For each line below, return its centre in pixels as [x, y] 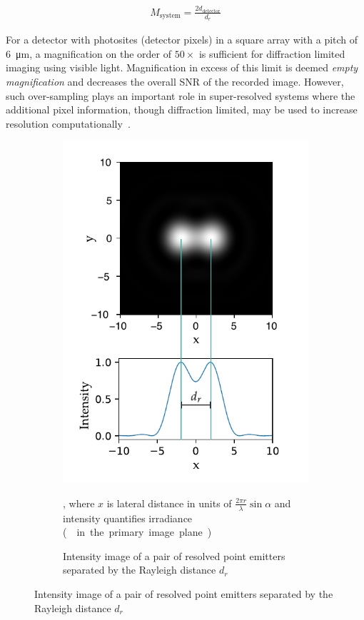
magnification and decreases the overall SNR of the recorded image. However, [175, 81]
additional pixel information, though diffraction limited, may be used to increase [182, 110]
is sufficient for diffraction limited [272, 53]
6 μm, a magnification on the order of [89, 53]
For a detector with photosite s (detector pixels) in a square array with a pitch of [182, 40]
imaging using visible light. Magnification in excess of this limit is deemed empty [182, 67]
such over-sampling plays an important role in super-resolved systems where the [181, 95]
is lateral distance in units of [169, 503]
